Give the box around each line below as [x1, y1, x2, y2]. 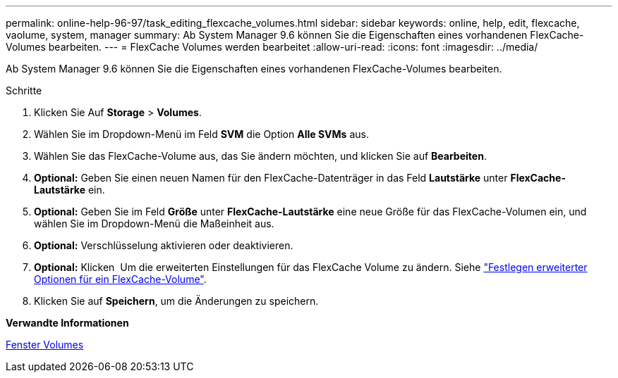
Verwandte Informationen [6, 317, 129, 329]
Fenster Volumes [6, 339, 84, 351]
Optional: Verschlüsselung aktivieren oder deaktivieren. [34, 239, 293, 251]
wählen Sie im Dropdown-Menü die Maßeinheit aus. [34, 218, 274, 229]
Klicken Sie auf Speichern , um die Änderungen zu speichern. [34, 295, 319, 307]
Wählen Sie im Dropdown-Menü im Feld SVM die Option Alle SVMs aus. [34, 128, 369, 140]
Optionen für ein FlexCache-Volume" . [34, 273, 207, 285]
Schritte [6, 84, 42, 96]
